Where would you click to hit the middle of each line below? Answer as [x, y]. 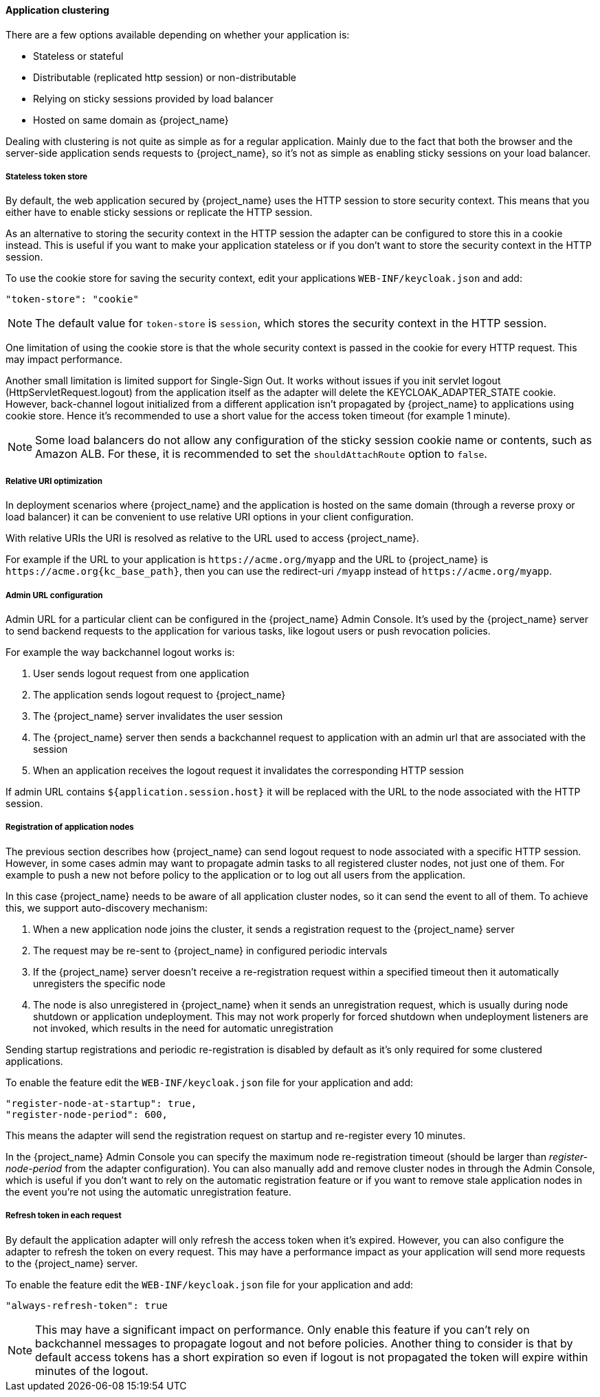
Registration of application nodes [70, 827]
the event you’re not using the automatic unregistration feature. [148, 1191]
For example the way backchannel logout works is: [120, 652]
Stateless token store [47, 177]
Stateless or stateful [78, 56]
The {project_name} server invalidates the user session [158, 716]
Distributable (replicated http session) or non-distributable [165, 77]
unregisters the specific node [99, 983]
